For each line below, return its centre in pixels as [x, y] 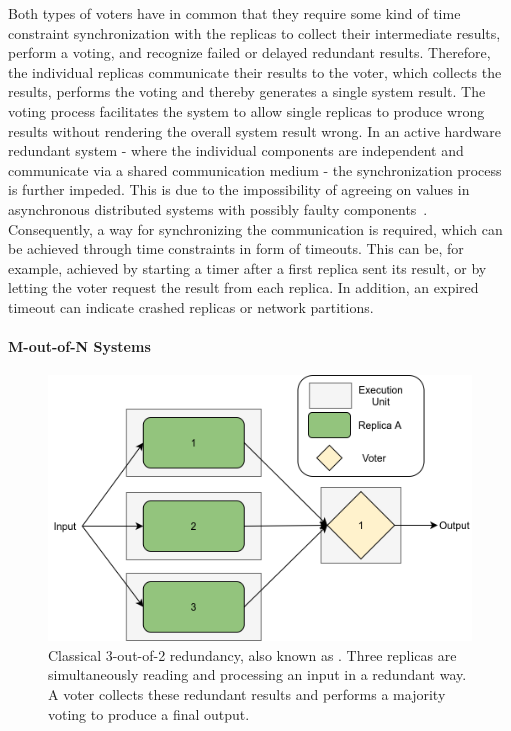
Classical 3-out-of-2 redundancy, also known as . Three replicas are [252, 654]
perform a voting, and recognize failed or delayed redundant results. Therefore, [249, 52]
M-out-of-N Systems [79, 346]
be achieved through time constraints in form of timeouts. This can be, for [236, 248]
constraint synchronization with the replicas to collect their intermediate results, [254, 32]
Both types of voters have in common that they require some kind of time [234, 13]
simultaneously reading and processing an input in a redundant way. [257, 674]
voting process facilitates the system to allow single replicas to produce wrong [246, 110]
